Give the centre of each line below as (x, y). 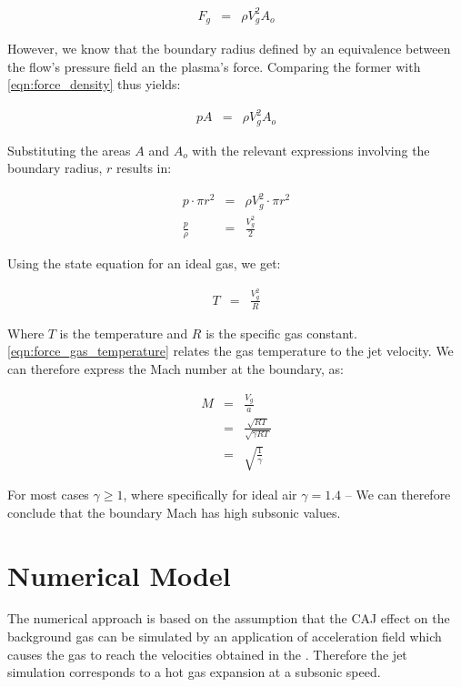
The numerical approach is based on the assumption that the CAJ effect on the (229, 618)
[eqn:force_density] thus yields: (94, 84)
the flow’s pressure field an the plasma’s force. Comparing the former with (214, 66)
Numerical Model (119, 575)
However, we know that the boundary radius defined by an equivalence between (229, 48)
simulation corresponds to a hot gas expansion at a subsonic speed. (194, 672)
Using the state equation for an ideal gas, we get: (144, 263)
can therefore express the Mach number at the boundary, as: (175, 368)
